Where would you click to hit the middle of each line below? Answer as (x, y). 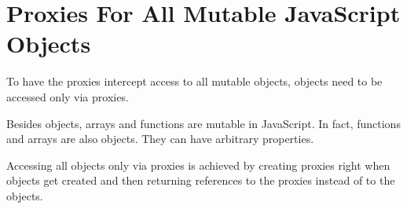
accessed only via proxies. (68, 96)
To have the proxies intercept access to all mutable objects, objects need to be (194, 81)
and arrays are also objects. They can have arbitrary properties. (160, 139)
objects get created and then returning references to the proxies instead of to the (201, 180)
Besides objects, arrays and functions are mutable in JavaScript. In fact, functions (203, 123)
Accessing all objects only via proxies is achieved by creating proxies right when (198, 165)
